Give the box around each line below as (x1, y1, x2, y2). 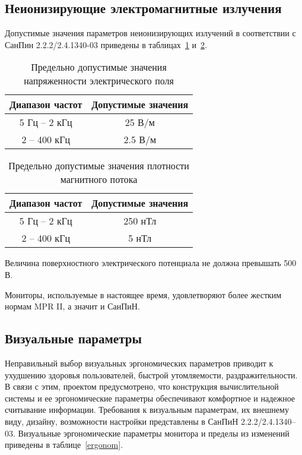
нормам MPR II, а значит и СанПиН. (5, 300, 140, 312)
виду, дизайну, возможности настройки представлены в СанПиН (5, 415, 239, 427)
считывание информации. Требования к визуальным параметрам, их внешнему (5, 403, 289, 416)
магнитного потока (60, 172, 138, 187)
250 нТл (123, 214, 157, 228)
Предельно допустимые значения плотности (8, 159, 189, 173)
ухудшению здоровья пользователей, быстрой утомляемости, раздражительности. (5, 368, 298, 381)
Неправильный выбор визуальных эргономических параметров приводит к (5, 356, 274, 369)
